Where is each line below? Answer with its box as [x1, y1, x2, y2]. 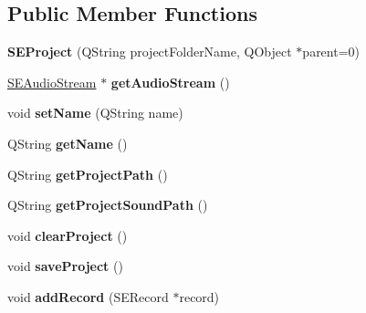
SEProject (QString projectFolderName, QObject [7, 42, 292, 61]
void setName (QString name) [7, 103, 183, 122]
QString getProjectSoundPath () [7, 195, 208, 214]
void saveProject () [7, 256, 123, 276]
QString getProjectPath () [7, 164, 168, 183]
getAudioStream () [110, 72, 230, 91]
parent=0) [302, 42, 361, 61]
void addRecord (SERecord [7, 287, 169, 306]
